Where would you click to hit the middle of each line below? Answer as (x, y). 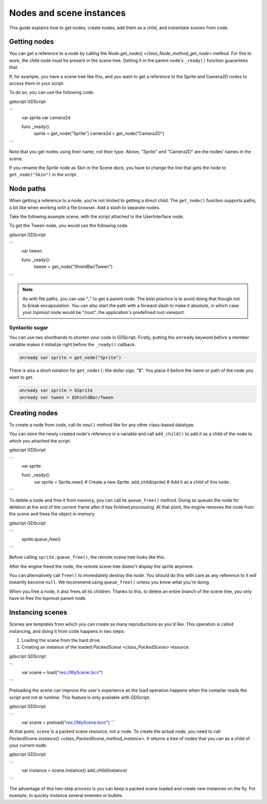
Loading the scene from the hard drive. (61, 640)
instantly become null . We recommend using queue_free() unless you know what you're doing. (110, 582)
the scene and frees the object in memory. (52, 514)
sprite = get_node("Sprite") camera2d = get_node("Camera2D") (99, 134)
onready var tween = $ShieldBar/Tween (67, 397)
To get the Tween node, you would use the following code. (69, 225)
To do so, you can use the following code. (52, 92)
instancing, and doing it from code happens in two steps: (67, 631)
